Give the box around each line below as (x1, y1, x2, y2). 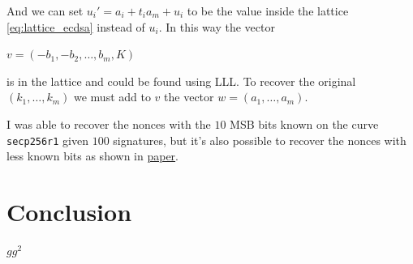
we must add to (73, 88, 151, 105)
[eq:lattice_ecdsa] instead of (6, 18, 145, 35)
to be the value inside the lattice (187, 2, 349, 19)
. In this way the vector (158, 18, 275, 35)
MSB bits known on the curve (230, 115, 379, 132)
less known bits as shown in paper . (6, 147, 179, 164)
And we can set (6, 2, 84, 19)
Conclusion (6, 195, 132, 228)
